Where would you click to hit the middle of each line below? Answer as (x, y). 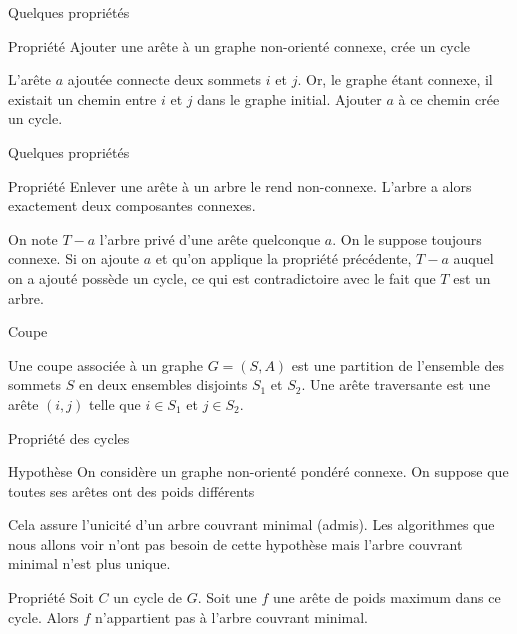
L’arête (30, 79)
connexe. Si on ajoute (74, 258)
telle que (115, 403)
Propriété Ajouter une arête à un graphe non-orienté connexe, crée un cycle (239, 45)
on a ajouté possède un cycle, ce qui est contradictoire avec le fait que (222, 277)
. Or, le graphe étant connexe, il (395, 79)
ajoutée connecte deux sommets (164, 79)
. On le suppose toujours (407, 238)
